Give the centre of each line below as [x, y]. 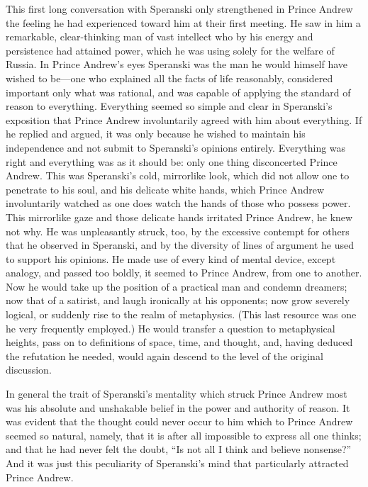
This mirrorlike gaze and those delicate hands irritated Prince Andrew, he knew [179, 217]
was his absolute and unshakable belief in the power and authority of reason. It [178, 407]
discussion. [29, 370]
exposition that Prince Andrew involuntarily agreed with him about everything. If [184, 119]
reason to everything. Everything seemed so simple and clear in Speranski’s [169, 106]
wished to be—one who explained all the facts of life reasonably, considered [169, 78]
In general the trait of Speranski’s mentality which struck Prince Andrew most [177, 394]
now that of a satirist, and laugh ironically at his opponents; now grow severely [178, 300]
